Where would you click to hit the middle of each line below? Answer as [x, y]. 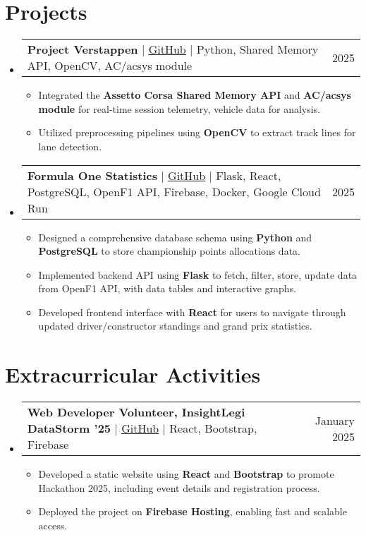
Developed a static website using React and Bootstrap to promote [186, 474]
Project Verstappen [83, 49]
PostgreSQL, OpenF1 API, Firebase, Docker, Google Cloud [174, 191]
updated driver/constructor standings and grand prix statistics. [175, 326]
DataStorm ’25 [69, 428]
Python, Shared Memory [257, 49]
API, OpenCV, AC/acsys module [110, 66]
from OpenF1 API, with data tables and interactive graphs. [167, 288]
